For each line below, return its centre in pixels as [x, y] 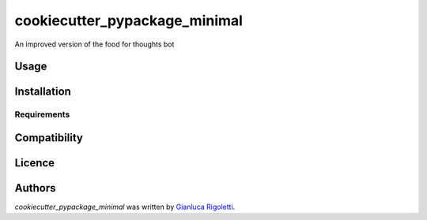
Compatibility [49, 138]
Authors [35, 188]
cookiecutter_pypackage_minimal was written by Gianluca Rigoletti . [125, 207]
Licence [35, 163]
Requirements [42, 114]
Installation [43, 92]
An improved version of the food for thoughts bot [94, 44]
